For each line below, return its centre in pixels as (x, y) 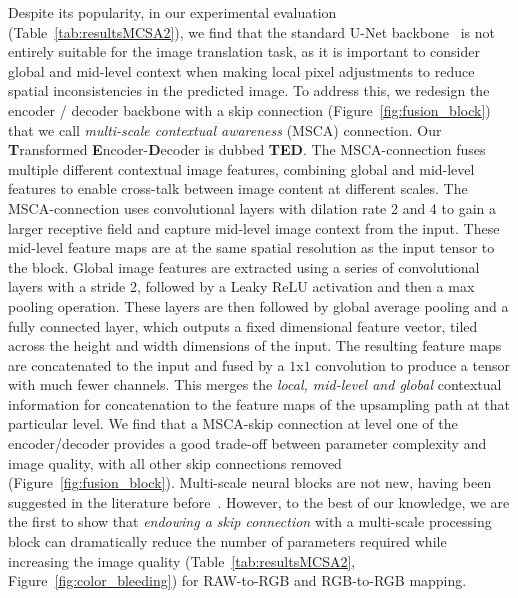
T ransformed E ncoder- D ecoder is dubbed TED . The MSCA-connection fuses (247, 149)
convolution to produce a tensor (412, 364)
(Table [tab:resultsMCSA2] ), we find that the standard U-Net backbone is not (251, 31)
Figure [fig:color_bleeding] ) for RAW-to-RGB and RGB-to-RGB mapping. (237, 580)
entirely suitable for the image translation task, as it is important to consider (244, 51)
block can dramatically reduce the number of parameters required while (227, 541)
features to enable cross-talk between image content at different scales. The (238, 188)
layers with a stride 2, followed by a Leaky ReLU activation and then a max (241, 286)
